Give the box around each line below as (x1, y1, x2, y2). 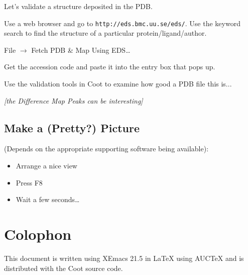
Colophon (4, 223, 72, 244)
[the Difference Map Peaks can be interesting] (4, 95, 143, 106)
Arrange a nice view (16, 160, 77, 171)
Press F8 (16, 177, 43, 188)
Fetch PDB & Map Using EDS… (31, 44, 131, 55)
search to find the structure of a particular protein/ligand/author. (4, 28, 207, 38)
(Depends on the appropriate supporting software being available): (4, 143, 209, 154)
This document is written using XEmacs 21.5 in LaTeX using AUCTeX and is (4, 252, 244, 263)
